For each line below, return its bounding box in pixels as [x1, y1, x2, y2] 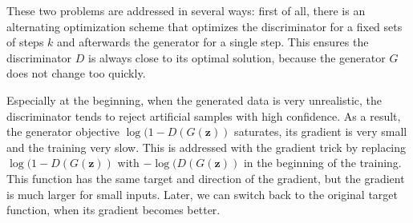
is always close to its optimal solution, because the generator [87, 49, 386, 66]
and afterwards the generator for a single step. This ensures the [57, 34, 369, 50]
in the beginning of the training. [243, 154, 402, 171]
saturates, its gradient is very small [234, 123, 407, 140]
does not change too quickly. [6, 65, 146, 82]
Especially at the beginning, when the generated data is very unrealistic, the [6, 91, 383, 108]
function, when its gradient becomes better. [6, 201, 221, 218]
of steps [6, 34, 44, 50]
